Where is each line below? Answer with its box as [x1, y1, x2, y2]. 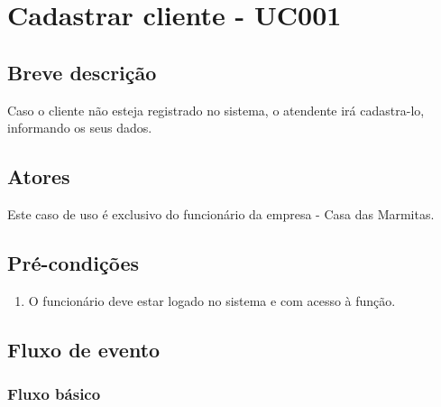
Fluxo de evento [7, 335, 161, 363]
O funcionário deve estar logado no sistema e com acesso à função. [28, 291, 396, 310]
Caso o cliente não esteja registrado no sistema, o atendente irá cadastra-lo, [7, 100, 425, 119]
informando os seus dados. [7, 118, 152, 137]
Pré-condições [7, 248, 139, 276]
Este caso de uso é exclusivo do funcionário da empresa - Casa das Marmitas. [7, 204, 435, 223]
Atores [7, 162, 70, 190]
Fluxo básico [7, 383, 101, 405]
